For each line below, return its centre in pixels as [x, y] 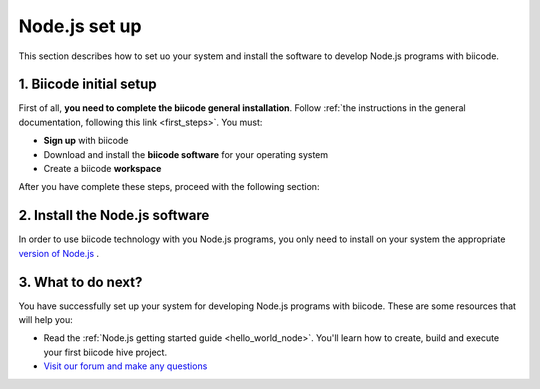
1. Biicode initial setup [87, 84]
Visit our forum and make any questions [125, 366]
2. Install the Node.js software [114, 215]
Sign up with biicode [86, 141]
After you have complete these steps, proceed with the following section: [169, 187]
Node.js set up [80, 26]
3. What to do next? [80, 281]
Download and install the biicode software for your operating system [186, 154]
